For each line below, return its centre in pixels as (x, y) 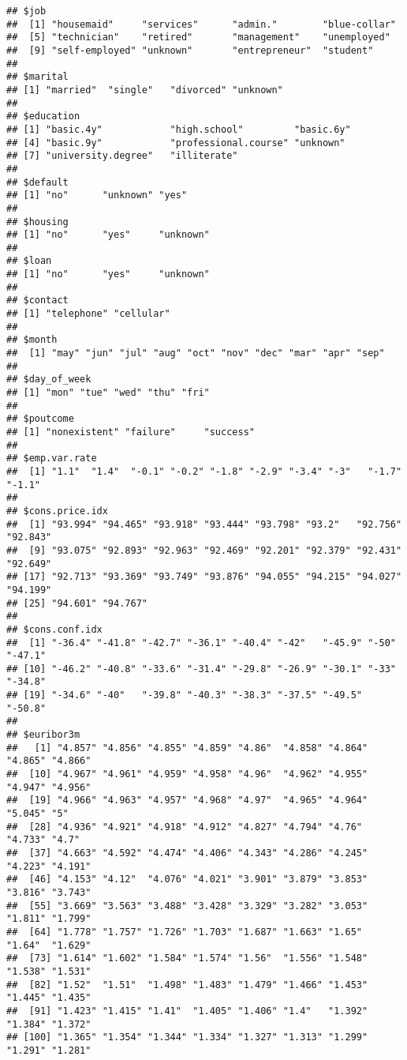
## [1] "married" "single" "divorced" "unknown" (145, 90)
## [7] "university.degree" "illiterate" (122, 156)
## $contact (37, 301)
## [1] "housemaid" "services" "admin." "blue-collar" (201, 24)
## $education (43, 117)
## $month (32, 340)
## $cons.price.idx (57, 511)
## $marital (37, 77)
